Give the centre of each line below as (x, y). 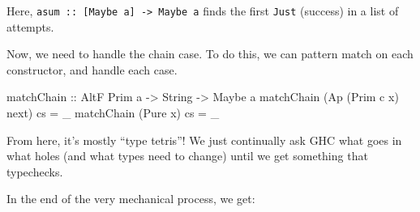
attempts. (30, 26)
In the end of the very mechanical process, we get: (131, 199)
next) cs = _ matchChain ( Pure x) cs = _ (113, 113)
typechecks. (35, 171)
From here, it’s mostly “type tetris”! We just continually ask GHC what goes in (204, 140)
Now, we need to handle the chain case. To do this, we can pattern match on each (210, 54)
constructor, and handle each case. (92, 69)
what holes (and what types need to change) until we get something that (187, 156)
